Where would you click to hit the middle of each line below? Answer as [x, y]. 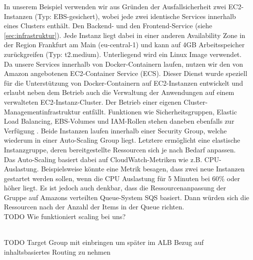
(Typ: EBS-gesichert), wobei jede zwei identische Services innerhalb [135, 16]
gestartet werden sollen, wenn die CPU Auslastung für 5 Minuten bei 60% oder [122, 178]
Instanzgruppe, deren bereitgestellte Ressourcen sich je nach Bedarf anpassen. [120, 149]
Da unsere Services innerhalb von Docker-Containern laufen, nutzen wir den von [124, 64]
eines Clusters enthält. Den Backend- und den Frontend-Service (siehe [108, 26]
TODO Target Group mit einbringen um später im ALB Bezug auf [104, 242]
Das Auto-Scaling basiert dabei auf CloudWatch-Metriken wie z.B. [103, 159]
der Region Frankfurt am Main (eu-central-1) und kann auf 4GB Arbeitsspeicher [124, 45]
